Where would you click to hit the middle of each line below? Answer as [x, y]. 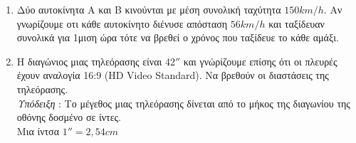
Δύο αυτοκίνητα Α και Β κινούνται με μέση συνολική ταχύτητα [149, 9]
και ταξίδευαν [297, 23]
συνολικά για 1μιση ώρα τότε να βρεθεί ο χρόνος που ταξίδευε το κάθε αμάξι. [178, 37]
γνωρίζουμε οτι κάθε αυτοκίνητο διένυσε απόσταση [122, 23]
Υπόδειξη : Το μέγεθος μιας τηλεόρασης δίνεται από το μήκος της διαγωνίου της [183, 103]
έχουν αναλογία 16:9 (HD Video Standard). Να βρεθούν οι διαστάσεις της [173, 75]
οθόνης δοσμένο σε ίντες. [69, 117]
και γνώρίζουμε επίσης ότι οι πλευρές [260, 61]
